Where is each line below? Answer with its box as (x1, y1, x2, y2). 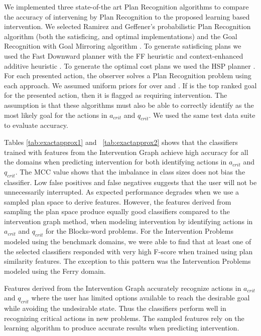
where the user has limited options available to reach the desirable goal (31, 292, 250, 303)
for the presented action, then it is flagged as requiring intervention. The (4, 90, 227, 100)
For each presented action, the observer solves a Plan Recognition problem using (4, 70, 251, 81)
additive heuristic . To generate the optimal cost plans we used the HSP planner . (4, 60, 255, 71)
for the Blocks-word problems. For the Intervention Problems (46, 226, 234, 236)
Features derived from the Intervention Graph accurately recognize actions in (4, 282, 241, 293)
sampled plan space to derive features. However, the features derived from (4, 196, 231, 207)
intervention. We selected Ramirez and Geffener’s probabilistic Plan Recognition (4, 21, 251, 32)
